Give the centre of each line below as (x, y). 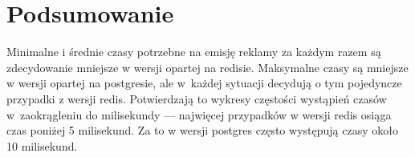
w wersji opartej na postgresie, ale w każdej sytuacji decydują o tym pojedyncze (204, 83)
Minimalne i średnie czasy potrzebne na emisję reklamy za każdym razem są (194, 52)
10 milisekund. (42, 145)
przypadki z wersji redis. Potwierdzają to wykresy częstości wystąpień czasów (197, 98)
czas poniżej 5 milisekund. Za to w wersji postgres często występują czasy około (202, 130)
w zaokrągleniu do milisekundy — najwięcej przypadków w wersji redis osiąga (199, 114)
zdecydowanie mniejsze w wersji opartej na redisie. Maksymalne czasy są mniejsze (207, 67)
